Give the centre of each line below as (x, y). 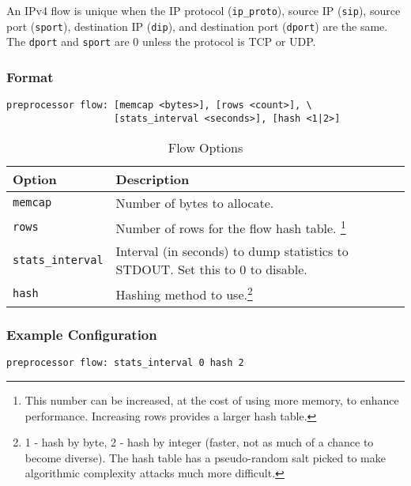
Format (30, 76)
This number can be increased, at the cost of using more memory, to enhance (212, 400)
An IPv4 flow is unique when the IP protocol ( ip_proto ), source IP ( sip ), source (204, 10)
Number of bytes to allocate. (195, 202)
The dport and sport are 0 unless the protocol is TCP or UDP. (161, 41)
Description (153, 179)
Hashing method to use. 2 (184, 293)
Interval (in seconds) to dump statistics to (232, 251)
